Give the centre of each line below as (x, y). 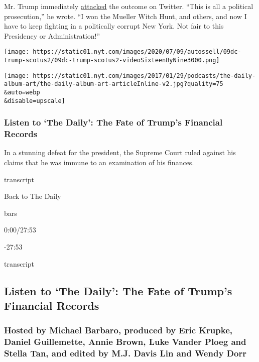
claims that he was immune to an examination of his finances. (99, 162)
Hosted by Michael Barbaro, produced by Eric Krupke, (118, 330)
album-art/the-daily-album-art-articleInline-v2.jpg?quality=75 (114, 84)
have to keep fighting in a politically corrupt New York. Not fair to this (114, 26)
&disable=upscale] (35, 101)
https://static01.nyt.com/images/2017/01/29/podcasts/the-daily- (144, 76)
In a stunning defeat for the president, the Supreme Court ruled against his (120, 152)
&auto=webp (22, 92)
